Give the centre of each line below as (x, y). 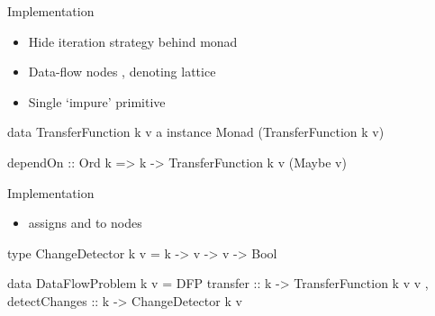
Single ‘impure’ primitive (97, 101)
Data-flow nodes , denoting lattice (122, 72)
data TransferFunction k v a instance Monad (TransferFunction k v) (196, 132)
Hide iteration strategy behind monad (133, 41)
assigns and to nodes (85, 223)
